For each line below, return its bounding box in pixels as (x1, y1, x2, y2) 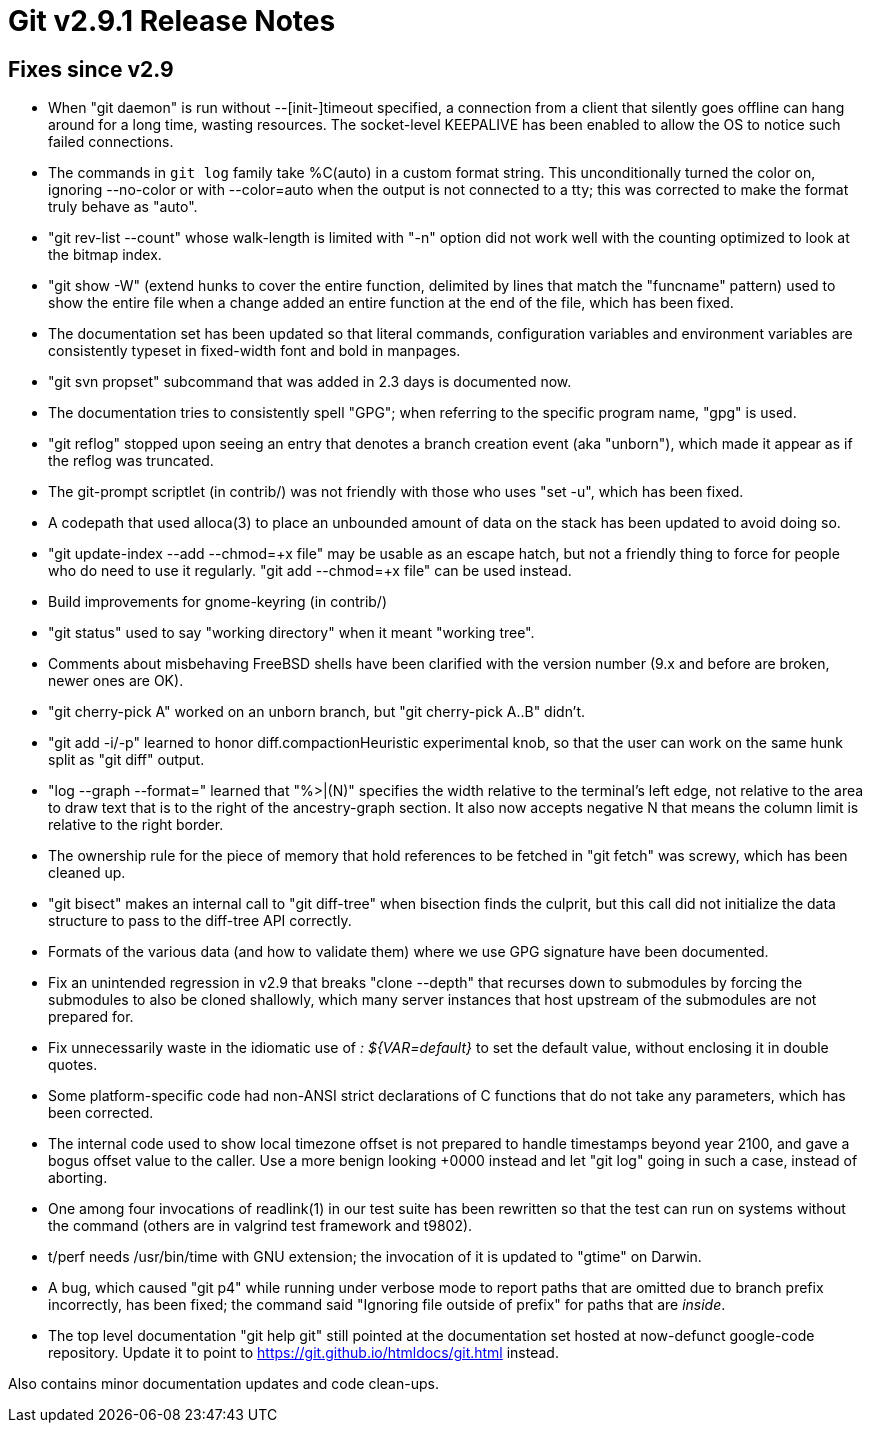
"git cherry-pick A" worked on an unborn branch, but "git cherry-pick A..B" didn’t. (48, 703, 586, 721)
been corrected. (48, 1104, 154, 1122)
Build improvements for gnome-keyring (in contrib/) (48, 593, 388, 611)
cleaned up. (48, 864, 126, 882)
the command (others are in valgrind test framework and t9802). (48, 1217, 473, 1235)
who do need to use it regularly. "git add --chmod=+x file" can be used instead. (48, 562, 572, 580)
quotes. (48, 1056, 98, 1074)
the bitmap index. (48, 246, 162, 264)
